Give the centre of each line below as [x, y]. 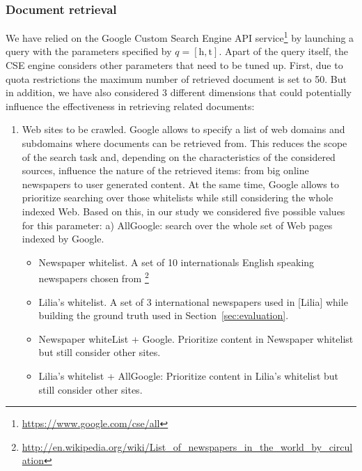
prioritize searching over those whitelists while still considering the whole [178, 198]
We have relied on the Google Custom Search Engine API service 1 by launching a [180, 37]
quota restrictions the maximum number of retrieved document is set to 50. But [176, 78]
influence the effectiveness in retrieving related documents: [130, 106]
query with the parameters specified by [89, 51]
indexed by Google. [63, 239]
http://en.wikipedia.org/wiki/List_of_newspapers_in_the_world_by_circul [187, 446]
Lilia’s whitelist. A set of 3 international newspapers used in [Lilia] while [193, 301]
